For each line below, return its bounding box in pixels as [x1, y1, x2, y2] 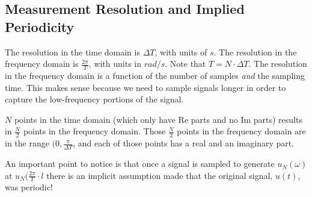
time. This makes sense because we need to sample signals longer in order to [5, 81, 286, 93]
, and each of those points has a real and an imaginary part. [73, 137, 295, 149]
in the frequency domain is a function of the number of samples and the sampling [5, 69, 305, 82]
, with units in [88, 57, 142, 70]
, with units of [154, 45, 207, 58]
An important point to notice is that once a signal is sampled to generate [5, 157, 275, 170]
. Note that [165, 57, 206, 70]
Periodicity [5, 17, 75, 36]
